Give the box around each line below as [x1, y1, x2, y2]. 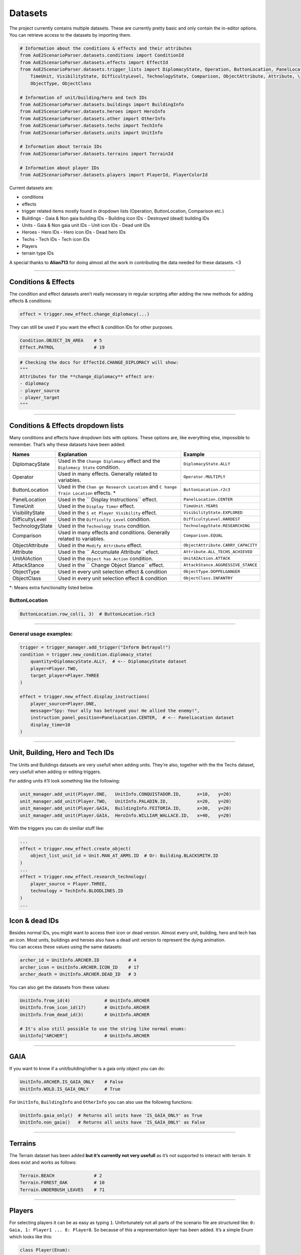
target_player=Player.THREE [30, 673, 100, 678]
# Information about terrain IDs [20, 144, 102, 150]
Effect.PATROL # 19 [20, 344, 105, 350]
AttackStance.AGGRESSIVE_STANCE [183, 562, 258, 568]
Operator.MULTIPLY [183, 474, 226, 479]
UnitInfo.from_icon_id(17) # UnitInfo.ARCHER [20, 1005, 150, 1011]
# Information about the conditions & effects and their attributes [20, 45, 192, 51]
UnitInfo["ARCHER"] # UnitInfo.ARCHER [20, 1033, 150, 1039]
